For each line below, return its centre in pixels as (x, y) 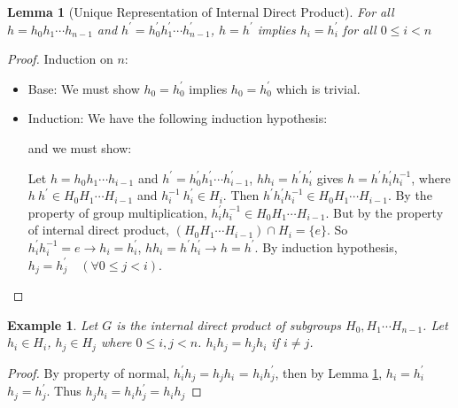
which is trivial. (318, 88)
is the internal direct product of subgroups (229, 324)
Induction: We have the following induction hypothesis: (178, 118)
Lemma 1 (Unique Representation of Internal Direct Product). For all (201, 12)
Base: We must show (84, 88)
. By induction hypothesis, (326, 246)
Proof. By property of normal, (89, 372)
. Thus (64, 391)
